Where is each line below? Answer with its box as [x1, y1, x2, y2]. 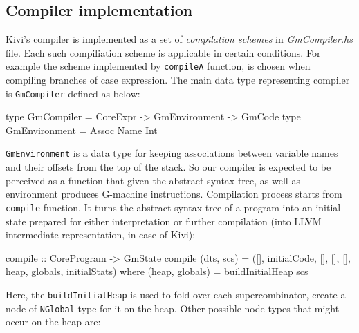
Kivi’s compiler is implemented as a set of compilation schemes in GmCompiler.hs [6, 32, 353, 46]
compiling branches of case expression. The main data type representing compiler [6, 73, 350, 87]
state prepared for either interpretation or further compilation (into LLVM [6, 213, 322, 228]
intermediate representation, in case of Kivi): [6, 227, 196, 242]
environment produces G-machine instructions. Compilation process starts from [6, 187, 342, 201]
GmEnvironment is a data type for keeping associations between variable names [6, 146, 338, 160]
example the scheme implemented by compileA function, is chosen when [6, 59, 311, 73]
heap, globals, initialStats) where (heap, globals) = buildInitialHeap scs [6, 264, 309, 278]
